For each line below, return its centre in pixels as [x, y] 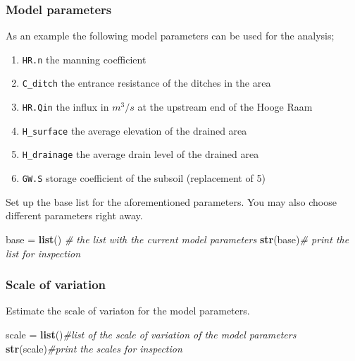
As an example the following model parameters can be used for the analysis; [170, 36]
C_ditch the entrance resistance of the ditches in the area [147, 83]
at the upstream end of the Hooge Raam [225, 107]
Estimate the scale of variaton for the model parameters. [128, 311]
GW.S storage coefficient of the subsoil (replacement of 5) [144, 178]
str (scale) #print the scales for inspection [94, 348]
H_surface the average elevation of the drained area [135, 130]
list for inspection [43, 253]
